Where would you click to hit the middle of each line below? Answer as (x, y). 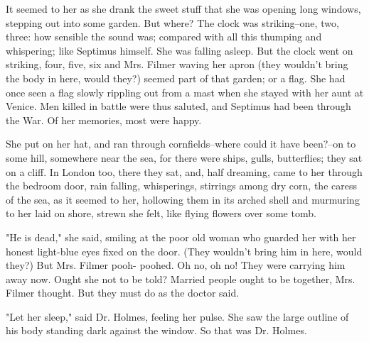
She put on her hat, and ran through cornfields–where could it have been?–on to (181, 144)
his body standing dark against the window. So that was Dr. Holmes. (156, 330)
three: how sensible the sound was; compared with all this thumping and (164, 37)
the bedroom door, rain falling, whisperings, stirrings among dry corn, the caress (181, 186)
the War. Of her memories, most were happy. (104, 120)
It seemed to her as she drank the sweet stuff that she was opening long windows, (183, 9)
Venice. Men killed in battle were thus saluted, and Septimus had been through (178, 106)
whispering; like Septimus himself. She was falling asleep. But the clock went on (180, 50)
